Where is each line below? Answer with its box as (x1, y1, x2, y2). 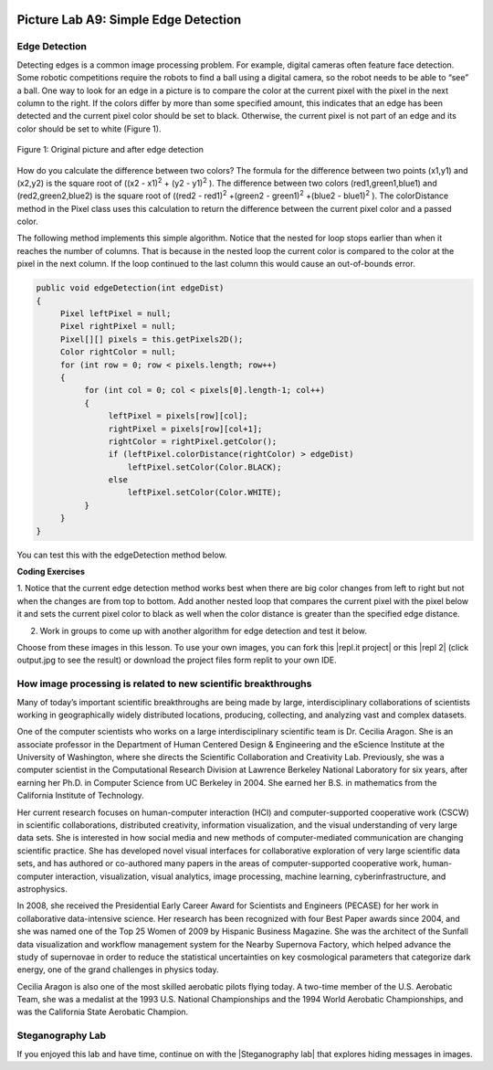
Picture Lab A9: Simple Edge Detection (16, 12, 242, 27)
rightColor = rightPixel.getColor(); (108, 436, 278, 447)
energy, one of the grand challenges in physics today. (16, 964, 219, 975)
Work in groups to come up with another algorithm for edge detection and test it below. (39, 625, 367, 636)
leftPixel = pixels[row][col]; (108, 411, 248, 421)
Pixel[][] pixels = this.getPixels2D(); (59, 334, 244, 344)
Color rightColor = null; (59, 347, 177, 357)
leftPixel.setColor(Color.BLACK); (127, 461, 282, 472)
